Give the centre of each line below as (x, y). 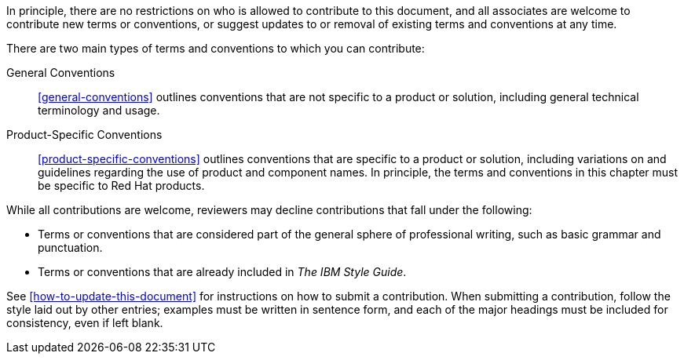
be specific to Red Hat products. (121, 185)
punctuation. (70, 247)
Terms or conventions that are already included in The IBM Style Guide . (222, 272)
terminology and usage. (99, 110)
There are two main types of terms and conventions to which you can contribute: (216, 48)
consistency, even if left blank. (85, 323)
